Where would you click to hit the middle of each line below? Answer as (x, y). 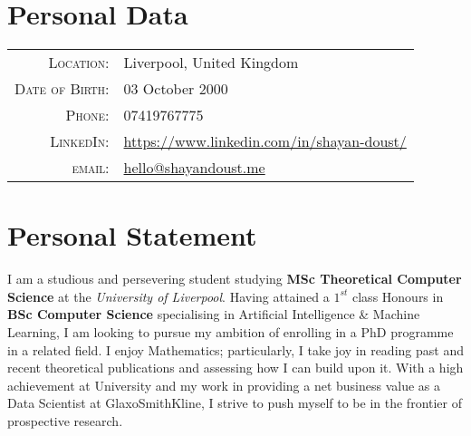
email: (91, 168)
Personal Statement (132, 235)
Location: (79, 63)
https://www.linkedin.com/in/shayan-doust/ (265, 141)
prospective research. (65, 421)
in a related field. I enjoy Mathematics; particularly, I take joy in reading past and (235, 349)
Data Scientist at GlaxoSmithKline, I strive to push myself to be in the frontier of (235, 403)
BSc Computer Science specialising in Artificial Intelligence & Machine (214, 314)
